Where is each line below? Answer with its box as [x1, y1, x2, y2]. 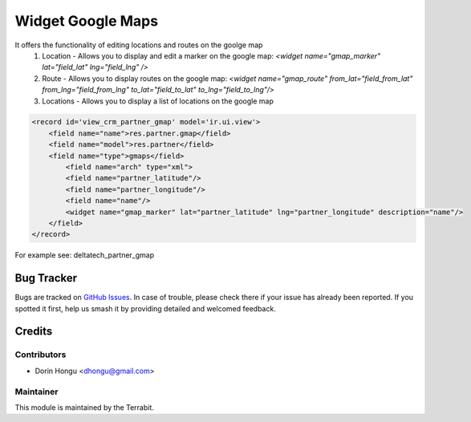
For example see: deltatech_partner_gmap [14, 250, 155, 260]
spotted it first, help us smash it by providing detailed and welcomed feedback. [14, 303, 276, 313]
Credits [14, 325, 53, 339]
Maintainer [14, 386, 59, 397]
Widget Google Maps [14, 12, 159, 30]
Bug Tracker [14, 271, 78, 285]
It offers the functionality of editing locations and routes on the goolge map [14, 40, 263, 50]
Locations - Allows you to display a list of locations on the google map [42, 96, 274, 106]
